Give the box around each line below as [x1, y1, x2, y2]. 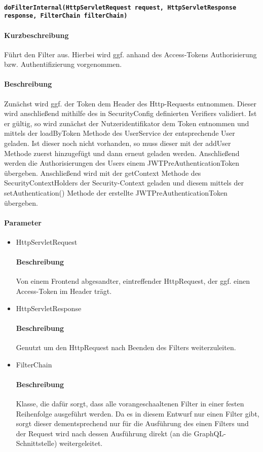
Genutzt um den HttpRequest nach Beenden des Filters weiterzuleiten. [16, 342, 236, 352]
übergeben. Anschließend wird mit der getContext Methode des [4, 167, 201, 178]
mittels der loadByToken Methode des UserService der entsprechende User [4, 128, 235, 138]
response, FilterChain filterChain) [4, 12, 128, 20]
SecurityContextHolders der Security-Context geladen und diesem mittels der [4, 177, 244, 188]
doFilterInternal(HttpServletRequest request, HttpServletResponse [4, 4, 237, 11]
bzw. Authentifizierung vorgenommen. [4, 59, 122, 69]
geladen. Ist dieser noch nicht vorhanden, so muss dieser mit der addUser [4, 138, 231, 148]
